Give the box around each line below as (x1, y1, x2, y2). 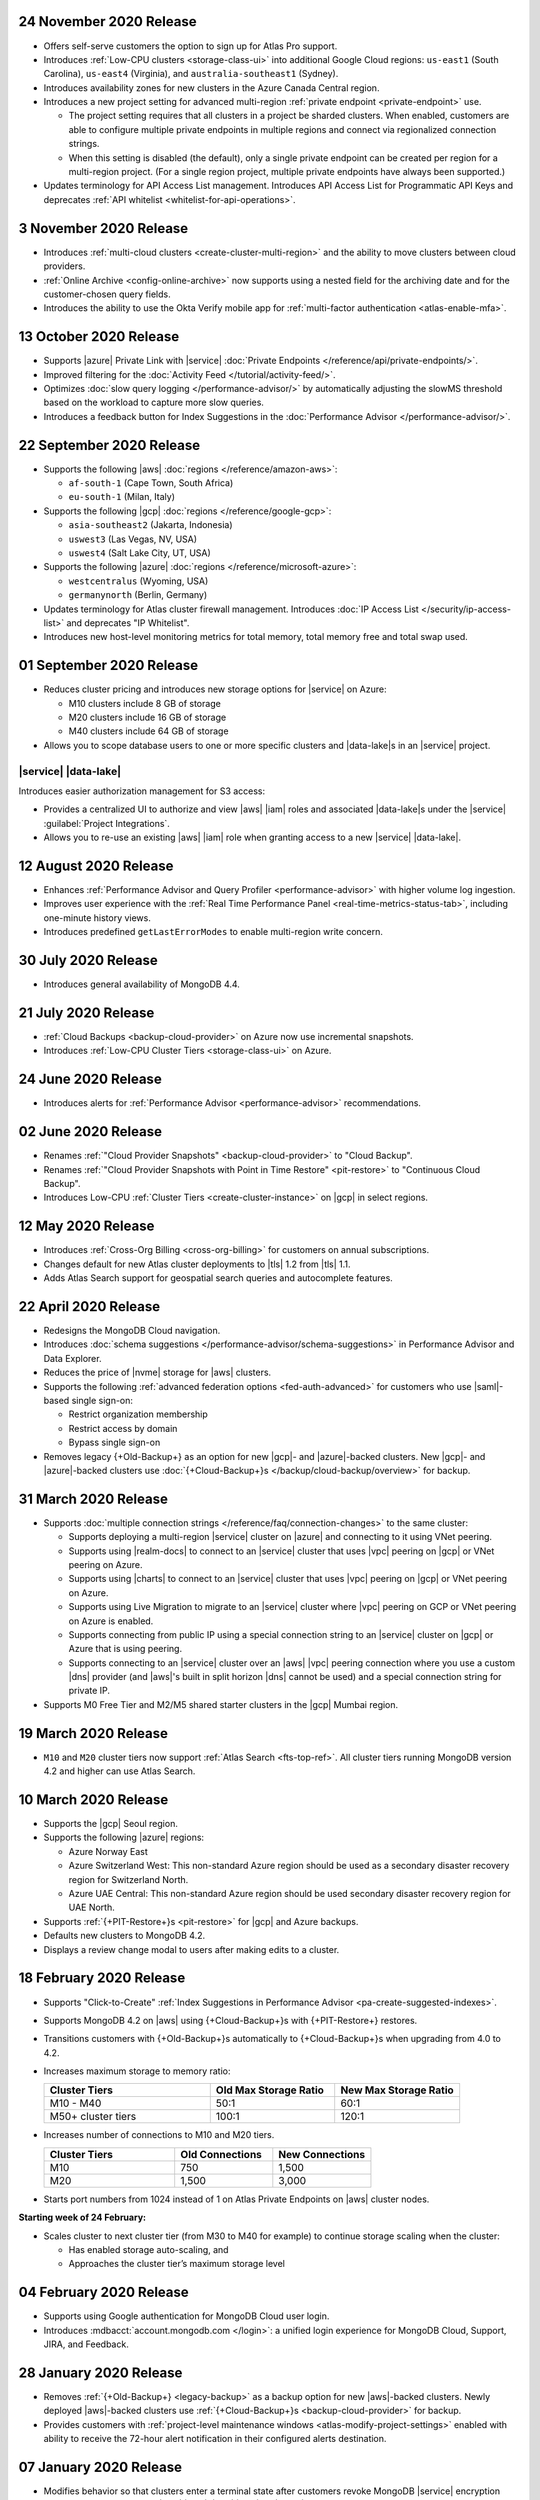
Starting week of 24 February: (18, 2211, 147, 2224)
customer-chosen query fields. (43, 288, 171, 300)
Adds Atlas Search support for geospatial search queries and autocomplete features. (43, 1272, 394, 1284)
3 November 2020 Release (18, 220, 189, 237)
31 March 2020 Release (18, 1490, 169, 1507)
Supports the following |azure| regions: (43, 1831, 205, 1844)
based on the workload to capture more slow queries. (43, 396, 265, 409)
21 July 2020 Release (18, 1004, 155, 1021)
